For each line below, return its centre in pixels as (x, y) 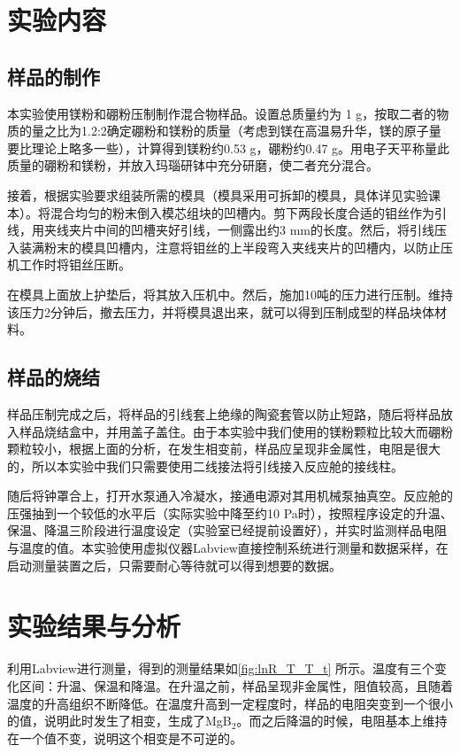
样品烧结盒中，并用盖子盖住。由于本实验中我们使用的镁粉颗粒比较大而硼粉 (236, 431)
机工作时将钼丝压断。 (69, 264)
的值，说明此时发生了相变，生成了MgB (119, 721)
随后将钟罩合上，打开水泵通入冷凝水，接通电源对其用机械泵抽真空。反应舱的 (230, 496)
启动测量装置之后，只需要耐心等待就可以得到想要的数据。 (174, 565)
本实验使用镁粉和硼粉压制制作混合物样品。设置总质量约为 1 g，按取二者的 (222, 113)
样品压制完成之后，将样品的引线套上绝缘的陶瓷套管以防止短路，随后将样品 (224, 413)
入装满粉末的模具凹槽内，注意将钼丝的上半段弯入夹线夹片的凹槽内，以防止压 (230, 247)
